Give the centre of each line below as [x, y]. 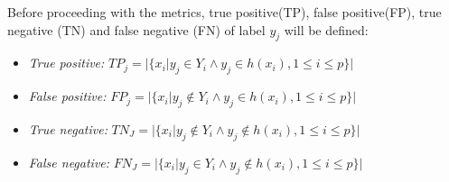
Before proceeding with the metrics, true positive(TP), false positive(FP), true [224, 12]
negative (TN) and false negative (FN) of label [136, 29]
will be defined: [326, 29]
